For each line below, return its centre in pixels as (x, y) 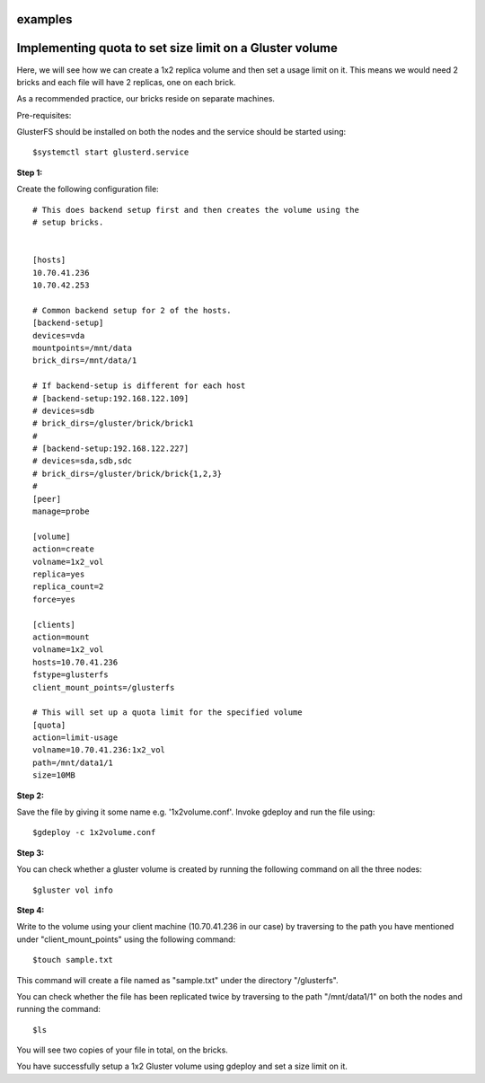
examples (44, 19)
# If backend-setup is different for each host (139, 386)
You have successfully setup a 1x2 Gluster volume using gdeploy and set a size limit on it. (182, 1066)
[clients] (54, 625)
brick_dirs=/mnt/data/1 (85, 361)
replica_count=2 (68, 587)
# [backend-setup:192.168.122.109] (111, 398)
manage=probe (61, 511)
